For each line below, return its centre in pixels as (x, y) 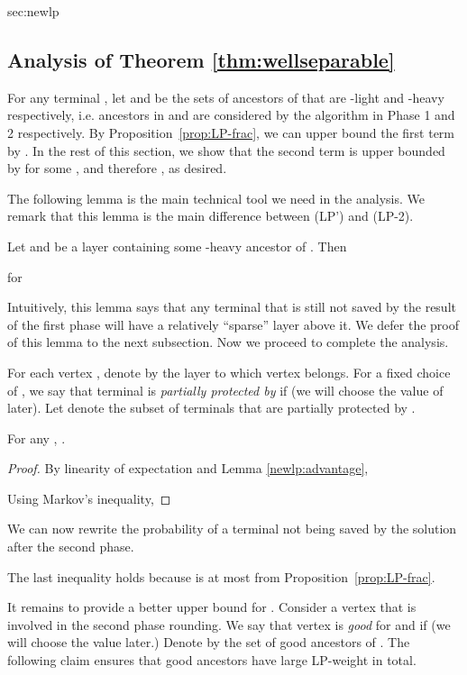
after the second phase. (71, 547)
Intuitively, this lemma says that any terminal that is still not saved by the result (232, 307)
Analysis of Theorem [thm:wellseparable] (201, 59)
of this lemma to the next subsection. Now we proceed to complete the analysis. (228, 342)
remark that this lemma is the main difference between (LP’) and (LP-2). (211, 216)
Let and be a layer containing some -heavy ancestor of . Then (177, 246)
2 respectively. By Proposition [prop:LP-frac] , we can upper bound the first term (231, 132)
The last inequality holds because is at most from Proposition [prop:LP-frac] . (221, 576)
